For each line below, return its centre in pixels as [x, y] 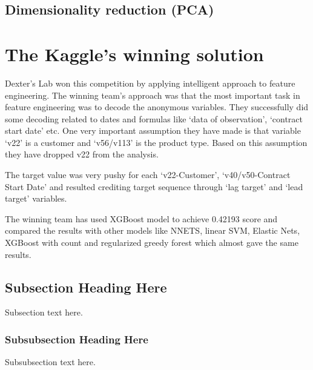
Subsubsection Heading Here [77, 339]
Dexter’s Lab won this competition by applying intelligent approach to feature [150, 83]
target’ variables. [36, 198]
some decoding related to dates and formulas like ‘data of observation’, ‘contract [154, 118]
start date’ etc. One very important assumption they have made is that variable [153, 130]
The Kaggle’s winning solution [134, 54]
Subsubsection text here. [50, 362]
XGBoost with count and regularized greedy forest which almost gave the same [152, 243]
